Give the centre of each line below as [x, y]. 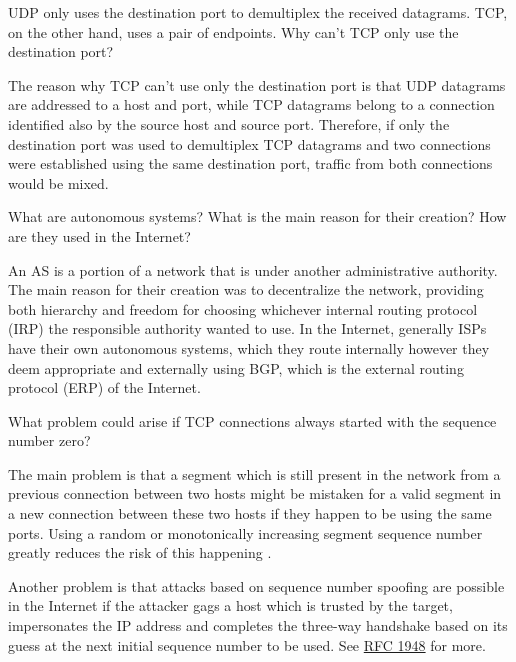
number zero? [49, 440]
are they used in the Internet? [99, 235]
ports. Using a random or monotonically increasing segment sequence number [245, 532]
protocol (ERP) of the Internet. [104, 387]
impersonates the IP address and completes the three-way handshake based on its [258, 625]
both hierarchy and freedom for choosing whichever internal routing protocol [243, 308]
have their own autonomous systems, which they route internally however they [249, 347]
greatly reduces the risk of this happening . [140, 552]
